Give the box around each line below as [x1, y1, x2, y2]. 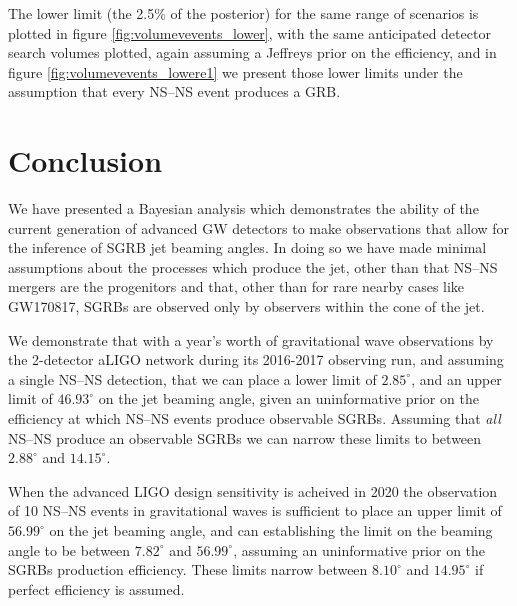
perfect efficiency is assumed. [8, 578, 185, 599]
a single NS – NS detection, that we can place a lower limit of [8, 368, 377, 389]
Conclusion [8, 140, 163, 181]
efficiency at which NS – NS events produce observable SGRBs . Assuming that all [8, 408, 501, 429]
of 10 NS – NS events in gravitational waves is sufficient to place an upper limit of [8, 500, 502, 521]
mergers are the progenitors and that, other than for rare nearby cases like [8, 276, 465, 297]
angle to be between [8, 539, 131, 560]
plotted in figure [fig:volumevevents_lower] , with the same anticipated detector [8, 22, 491, 43]
